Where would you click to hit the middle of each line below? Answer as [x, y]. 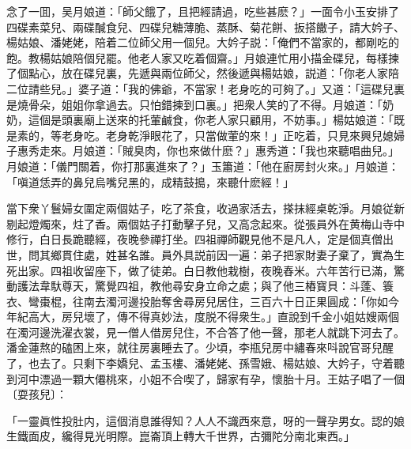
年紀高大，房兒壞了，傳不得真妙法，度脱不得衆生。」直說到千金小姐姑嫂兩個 [203, 317]
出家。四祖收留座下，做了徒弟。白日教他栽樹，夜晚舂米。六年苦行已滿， [205, 270]
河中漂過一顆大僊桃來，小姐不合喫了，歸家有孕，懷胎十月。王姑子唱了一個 [211, 378]
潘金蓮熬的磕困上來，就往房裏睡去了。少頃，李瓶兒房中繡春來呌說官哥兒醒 [200, 347]
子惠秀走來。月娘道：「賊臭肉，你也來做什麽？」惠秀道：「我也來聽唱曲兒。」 [203, 151]
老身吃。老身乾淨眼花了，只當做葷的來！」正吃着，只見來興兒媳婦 [233, 135]
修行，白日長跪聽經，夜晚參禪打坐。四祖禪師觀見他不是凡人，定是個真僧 [194, 239]
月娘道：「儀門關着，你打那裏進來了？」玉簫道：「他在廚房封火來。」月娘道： [203, 166]
